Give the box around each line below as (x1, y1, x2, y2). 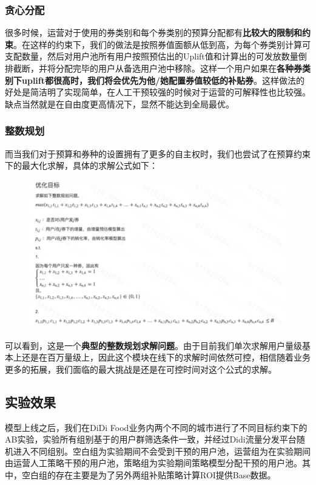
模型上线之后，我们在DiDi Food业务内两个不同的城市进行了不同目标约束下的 (5, 421, 308, 433)
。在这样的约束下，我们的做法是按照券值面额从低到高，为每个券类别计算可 (13, 38, 311, 50)
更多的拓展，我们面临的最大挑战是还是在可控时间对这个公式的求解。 (5, 362, 277, 375)
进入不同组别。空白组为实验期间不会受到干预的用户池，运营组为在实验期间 (13, 444, 311, 457)
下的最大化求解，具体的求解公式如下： (5, 159, 158, 172)
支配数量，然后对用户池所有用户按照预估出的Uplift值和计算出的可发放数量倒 (5, 50, 307, 63)
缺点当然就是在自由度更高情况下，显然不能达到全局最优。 (5, 97, 234, 110)
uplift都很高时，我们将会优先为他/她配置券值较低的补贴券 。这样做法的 (21, 73, 305, 86)
